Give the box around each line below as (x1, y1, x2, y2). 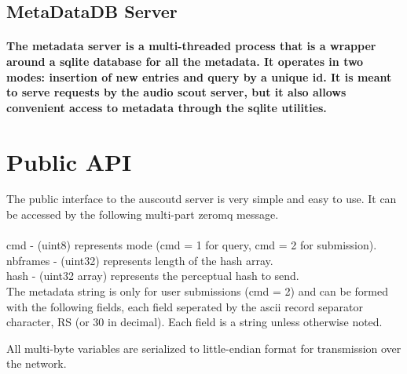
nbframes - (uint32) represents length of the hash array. (6, 252, 273, 268)
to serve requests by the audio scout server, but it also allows (6, 84, 346, 100)
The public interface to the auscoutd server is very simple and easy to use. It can (6, 191, 397, 207)
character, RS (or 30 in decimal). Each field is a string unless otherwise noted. (6, 314, 383, 330)
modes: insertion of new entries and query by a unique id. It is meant (6, 68, 392, 85)
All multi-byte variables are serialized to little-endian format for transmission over (6, 340, 401, 356)
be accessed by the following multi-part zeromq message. (6, 206, 279, 223)
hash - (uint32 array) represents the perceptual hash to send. (6, 267, 299, 284)
